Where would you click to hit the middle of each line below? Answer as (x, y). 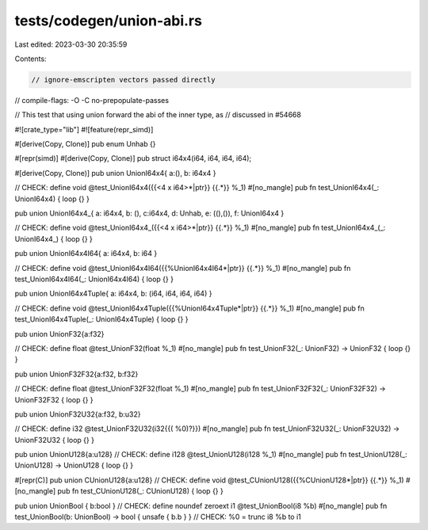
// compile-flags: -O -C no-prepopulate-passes (92, 100)
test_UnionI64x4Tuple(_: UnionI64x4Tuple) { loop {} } (101, 319)
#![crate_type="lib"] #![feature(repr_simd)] (84, 129)
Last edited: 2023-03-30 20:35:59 (71, 44)
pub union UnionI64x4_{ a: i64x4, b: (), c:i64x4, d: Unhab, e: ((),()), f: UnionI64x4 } (149, 213)
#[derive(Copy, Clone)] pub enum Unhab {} (85, 144)
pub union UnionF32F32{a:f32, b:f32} (76, 374)
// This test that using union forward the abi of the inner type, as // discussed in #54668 (158, 115)
